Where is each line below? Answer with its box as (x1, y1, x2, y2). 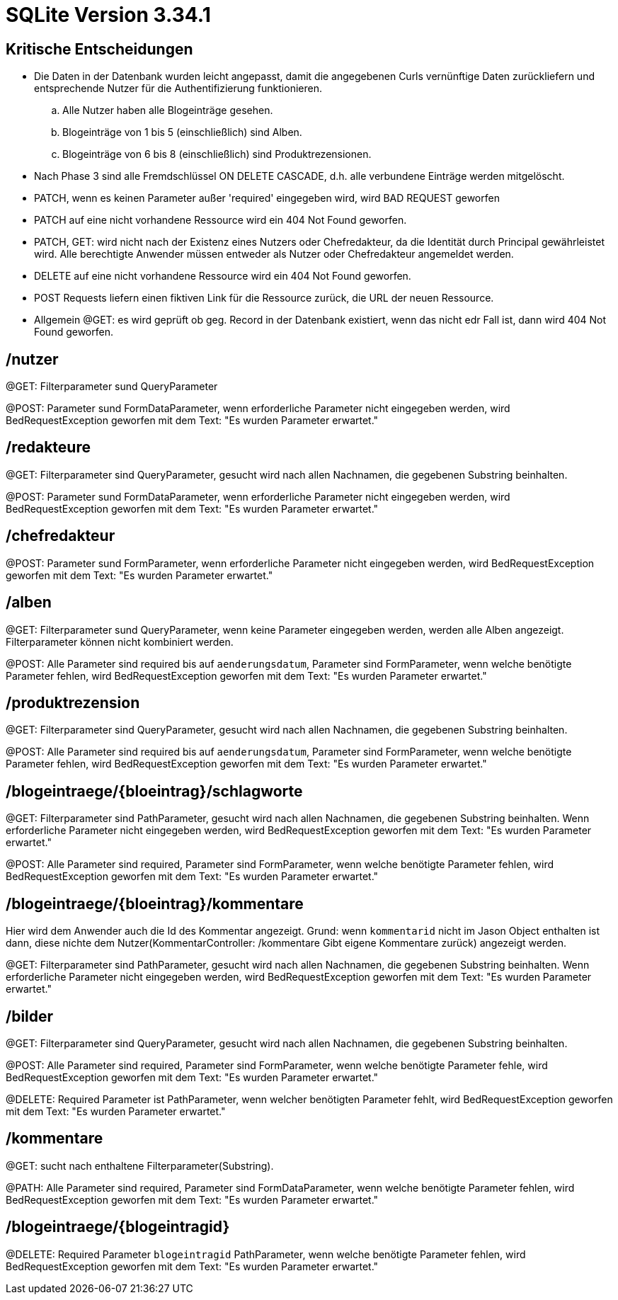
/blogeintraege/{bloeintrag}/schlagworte (6, 782, 303, 800)
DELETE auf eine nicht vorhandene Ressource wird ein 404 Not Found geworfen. (34, 270, 411, 283)
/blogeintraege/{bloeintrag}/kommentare (6, 894, 304, 913)
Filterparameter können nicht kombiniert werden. (6, 635, 234, 648)
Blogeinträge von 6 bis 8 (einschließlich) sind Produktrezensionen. (62, 148, 372, 161)
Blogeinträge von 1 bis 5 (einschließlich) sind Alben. (62, 126, 302, 139)
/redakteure (6, 438, 91, 457)
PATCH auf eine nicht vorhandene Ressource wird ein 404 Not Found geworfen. (34, 214, 407, 227)
